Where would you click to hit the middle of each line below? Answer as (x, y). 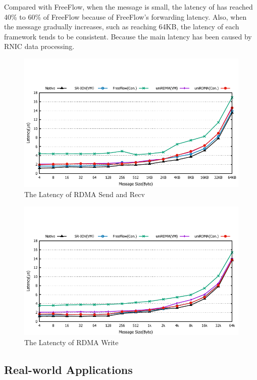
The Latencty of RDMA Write (71, 342)
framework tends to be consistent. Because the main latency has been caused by (128, 36)
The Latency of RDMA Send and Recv (85, 194)
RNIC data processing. (39, 46)
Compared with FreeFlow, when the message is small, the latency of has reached (128, 7)
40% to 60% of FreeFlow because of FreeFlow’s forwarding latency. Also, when (125, 16)
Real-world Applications (68, 369)
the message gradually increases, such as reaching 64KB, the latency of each (122, 27)
